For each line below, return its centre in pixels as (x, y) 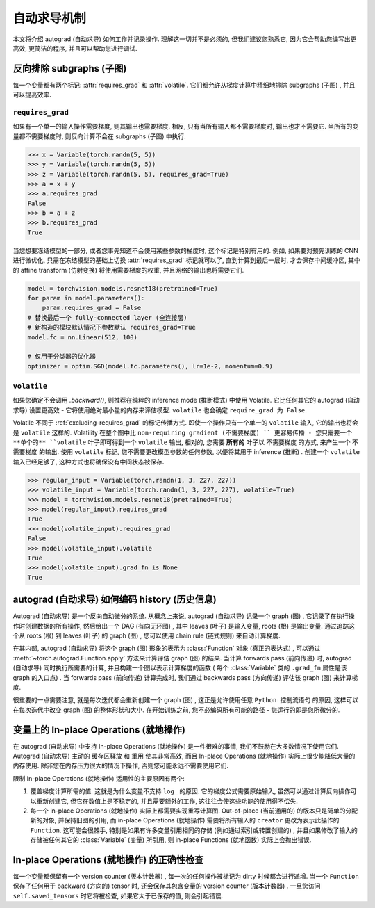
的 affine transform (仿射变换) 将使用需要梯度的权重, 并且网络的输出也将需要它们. (128, 270)
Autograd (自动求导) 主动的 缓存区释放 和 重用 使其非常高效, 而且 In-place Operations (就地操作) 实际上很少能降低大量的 (184, 756)
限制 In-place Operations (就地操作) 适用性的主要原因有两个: (99, 778)
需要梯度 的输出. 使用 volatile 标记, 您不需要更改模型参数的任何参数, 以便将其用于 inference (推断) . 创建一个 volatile (186, 452)
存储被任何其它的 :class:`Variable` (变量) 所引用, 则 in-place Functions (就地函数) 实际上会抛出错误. (171, 840)
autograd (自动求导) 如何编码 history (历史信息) (115, 600)
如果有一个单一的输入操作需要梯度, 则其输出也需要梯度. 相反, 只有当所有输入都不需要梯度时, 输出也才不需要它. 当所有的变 (186, 127)
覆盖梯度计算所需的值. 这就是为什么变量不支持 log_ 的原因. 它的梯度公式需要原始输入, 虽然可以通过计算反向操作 (190, 791)
